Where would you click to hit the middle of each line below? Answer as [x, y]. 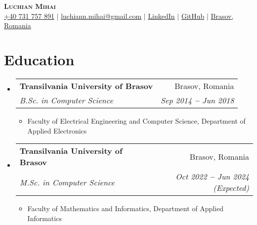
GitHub [193, 16]
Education [39, 59]
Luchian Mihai [30, 6]
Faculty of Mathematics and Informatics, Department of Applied [126, 208]
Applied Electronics [57, 130]
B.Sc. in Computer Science [66, 100]
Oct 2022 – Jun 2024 [212, 177]
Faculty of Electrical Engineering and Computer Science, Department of [136, 120]
